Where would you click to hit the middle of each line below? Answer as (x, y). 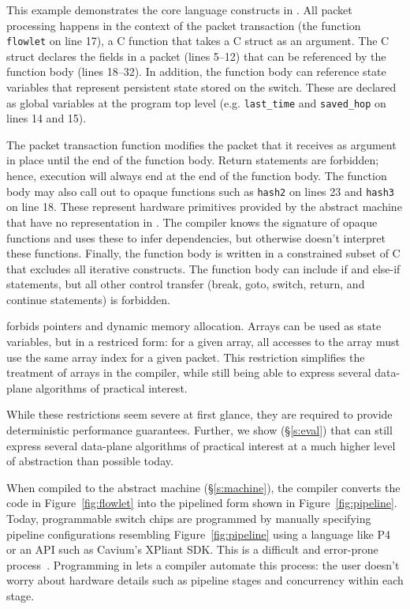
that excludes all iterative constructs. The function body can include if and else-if (203, 268)
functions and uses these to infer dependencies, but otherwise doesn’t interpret (196, 237)
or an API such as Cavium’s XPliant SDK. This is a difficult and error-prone (192, 549)
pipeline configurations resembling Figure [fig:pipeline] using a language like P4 (198, 534)
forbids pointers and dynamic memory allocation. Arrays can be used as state (194, 326)
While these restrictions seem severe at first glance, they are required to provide (199, 414)
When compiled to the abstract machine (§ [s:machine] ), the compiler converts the (203, 487)
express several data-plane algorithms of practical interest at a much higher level (201, 445)
